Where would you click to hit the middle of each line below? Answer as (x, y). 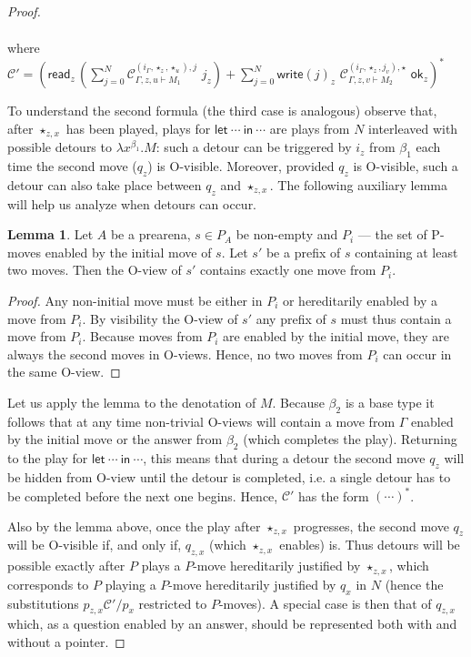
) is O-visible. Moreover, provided (241, 166)
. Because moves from (142, 336)
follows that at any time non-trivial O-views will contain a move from (201, 421)
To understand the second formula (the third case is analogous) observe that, (222, 111)
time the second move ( (72, 166)
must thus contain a (396, 318)
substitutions (43, 603)
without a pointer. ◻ (66, 641)
